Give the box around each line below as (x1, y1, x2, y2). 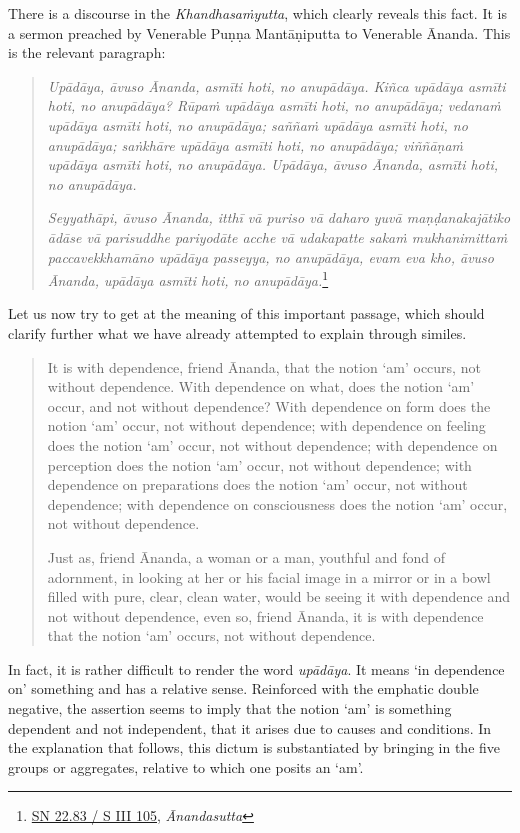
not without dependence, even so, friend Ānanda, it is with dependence (47, 605, 484, 626)
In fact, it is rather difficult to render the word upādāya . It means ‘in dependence (8, 658, 505, 679)
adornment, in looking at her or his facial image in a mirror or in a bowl (47, 566, 491, 587)
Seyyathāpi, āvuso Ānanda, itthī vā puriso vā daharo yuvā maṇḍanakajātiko (47, 207, 511, 228)
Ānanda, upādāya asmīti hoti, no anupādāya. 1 (47, 267, 329, 290)
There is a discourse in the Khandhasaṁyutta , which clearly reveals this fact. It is (8, 3, 507, 23)
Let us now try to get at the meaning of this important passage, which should (8, 303, 485, 324)
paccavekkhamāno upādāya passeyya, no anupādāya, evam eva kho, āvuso (47, 246, 494, 267)
